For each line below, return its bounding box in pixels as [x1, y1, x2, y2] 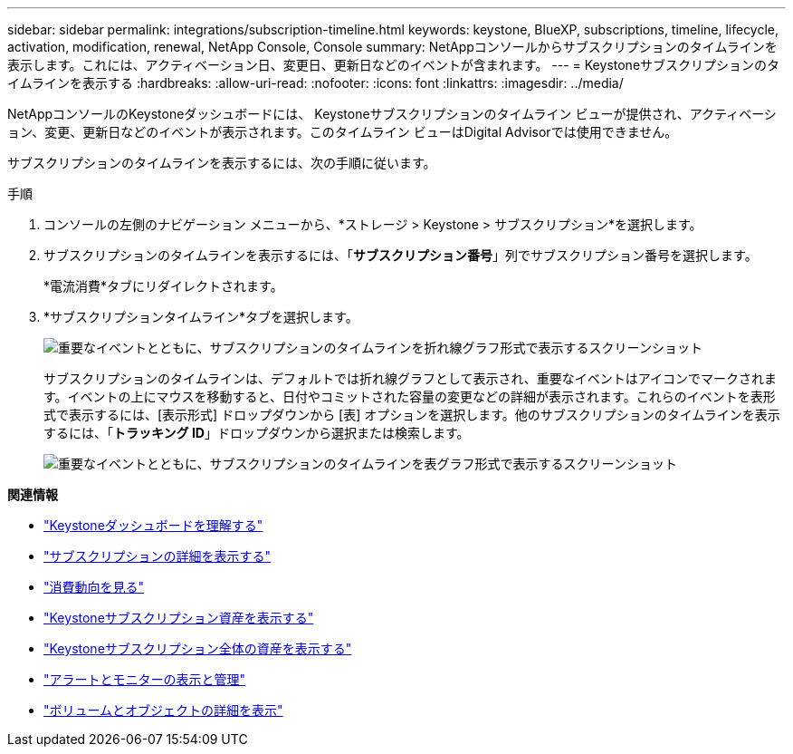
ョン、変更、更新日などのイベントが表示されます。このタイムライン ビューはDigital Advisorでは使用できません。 [7, 124, 678, 140]
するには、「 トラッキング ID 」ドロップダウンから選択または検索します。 [43, 425, 470, 440]
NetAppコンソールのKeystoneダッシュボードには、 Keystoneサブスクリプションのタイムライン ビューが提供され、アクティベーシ [7, 106, 777, 121]
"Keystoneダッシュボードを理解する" [43, 517, 263, 533]
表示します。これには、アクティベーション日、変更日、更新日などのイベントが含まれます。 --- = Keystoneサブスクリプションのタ [7, 57, 780, 72]
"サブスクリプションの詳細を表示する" [43, 548, 272, 564]
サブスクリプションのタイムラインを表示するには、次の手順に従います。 [7, 155, 436, 170]
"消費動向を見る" [43, 579, 145, 594]
